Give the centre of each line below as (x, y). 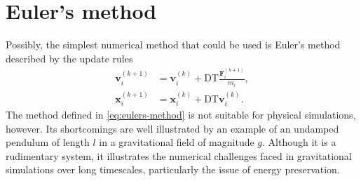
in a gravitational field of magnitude (177, 142)
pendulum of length (48, 142)
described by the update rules (69, 58)
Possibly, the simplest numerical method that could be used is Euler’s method (173, 45)
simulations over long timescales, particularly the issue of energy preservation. (173, 169)
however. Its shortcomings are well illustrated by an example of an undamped (172, 128)
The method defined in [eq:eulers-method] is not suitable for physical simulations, (181, 114)
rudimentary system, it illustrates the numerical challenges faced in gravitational (179, 155)
